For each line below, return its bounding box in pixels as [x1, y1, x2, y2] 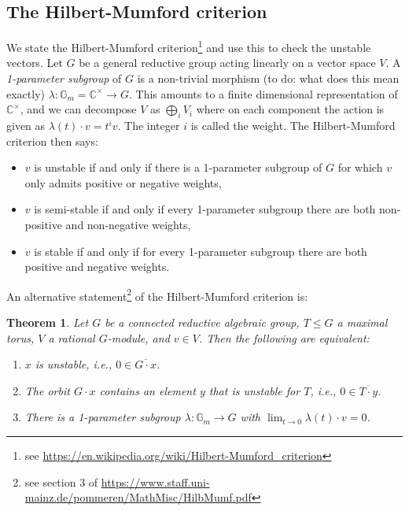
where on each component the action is [196, 101, 385, 117]
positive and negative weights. [24, 258, 170, 275]
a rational [48, 329, 95, 346]
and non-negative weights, [65, 217, 191, 232]
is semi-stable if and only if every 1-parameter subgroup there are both [34, 201, 376, 217]
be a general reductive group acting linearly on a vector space [79, 54, 376, 71]
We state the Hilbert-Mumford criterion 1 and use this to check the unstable [6, 37, 371, 55]
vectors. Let [6, 54, 63, 71]
